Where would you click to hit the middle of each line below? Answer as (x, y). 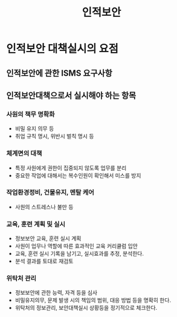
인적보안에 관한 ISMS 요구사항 (60, 73)
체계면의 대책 (24, 153)
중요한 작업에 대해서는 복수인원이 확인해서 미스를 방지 (78, 175)
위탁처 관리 (21, 278)
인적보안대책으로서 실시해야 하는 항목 (71, 95)
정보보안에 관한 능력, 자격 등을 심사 (56, 293)
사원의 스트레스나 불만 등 (44, 207)
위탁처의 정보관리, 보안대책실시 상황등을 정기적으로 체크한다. (86, 308)
